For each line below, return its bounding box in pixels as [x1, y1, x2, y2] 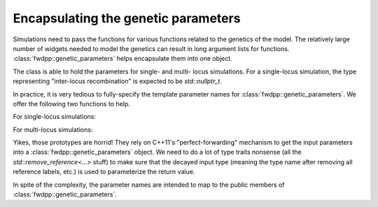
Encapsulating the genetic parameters [13, 10, 241, 26]
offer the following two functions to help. [13, 99, 131, 108]
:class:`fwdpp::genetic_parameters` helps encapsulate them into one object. [13, 55, 232, 63]
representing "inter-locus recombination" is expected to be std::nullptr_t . [13, 77, 222, 85]
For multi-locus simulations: [13, 125, 93, 134]
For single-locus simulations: [13, 113, 96, 121]
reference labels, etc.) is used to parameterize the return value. [13, 168, 195, 176]
